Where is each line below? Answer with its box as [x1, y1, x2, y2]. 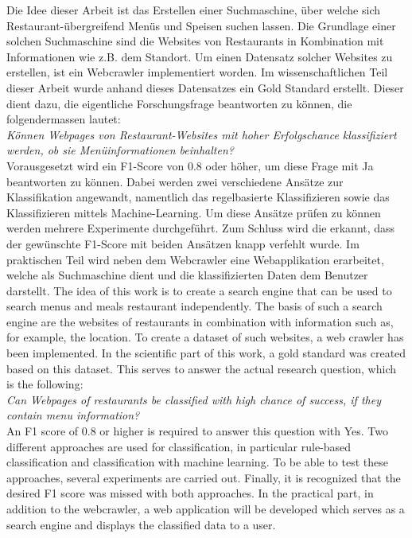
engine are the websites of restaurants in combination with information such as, [6, 313, 394, 329]
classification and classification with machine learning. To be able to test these [6, 454, 388, 470]
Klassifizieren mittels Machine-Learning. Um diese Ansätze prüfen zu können [6, 204, 381, 220]
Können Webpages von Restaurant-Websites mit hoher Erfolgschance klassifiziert [6, 126, 397, 142]
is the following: [6, 376, 84, 392]
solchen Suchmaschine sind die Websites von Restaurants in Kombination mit [6, 33, 384, 49]
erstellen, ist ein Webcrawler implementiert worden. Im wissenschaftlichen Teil [6, 64, 388, 80]
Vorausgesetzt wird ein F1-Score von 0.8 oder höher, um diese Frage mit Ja [6, 157, 374, 173]
